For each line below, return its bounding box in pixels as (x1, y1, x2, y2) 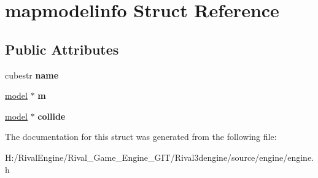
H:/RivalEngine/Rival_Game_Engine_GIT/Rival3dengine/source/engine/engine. (5, 150, 314, 163)
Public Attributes (5, 39, 119, 58)
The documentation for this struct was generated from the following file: (5, 130, 277, 143)
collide (37, 109, 66, 122)
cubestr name (5, 68, 59, 81)
